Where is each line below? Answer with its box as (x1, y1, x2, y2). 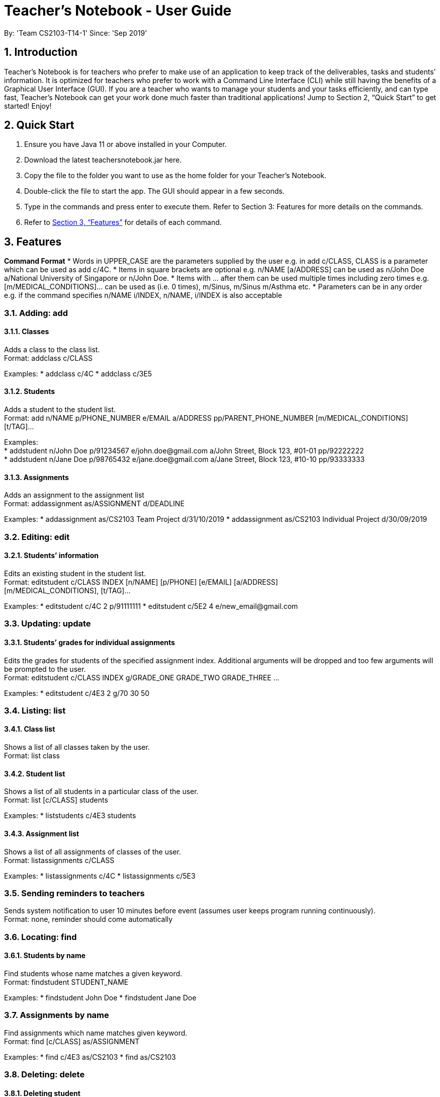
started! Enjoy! (4, 101, 52, 110)
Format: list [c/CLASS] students (4, 796, 108, 805)
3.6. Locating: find (4, 931, 77, 942)
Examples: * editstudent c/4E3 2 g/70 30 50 (4, 688, 150, 697)
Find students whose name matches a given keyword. (4, 969, 183, 978)
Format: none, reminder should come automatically (4, 915, 173, 924)
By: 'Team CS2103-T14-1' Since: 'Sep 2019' (4, 28, 147, 37)
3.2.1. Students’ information (4, 551, 99, 560)
